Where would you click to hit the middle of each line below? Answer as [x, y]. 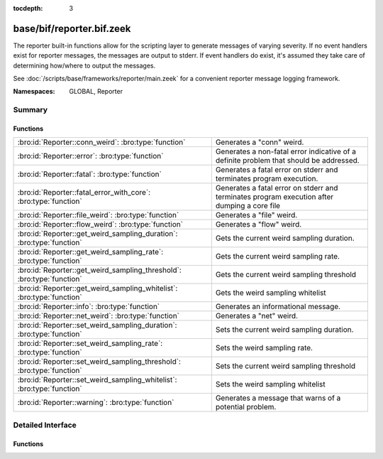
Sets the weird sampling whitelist [270, 384]
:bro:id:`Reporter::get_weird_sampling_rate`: [90, 252]
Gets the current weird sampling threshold [286, 275]
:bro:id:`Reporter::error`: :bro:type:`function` [90, 156]
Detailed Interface [45, 425]
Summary [30, 110]
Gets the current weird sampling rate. [278, 256]
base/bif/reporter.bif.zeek [72, 28]
